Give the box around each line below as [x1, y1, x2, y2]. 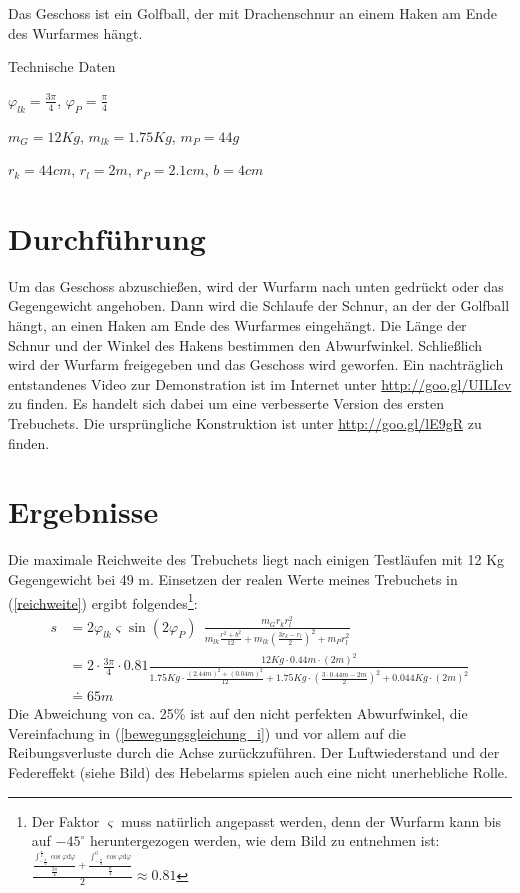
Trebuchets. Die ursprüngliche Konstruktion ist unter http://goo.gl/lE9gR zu [8, 413, 482, 434]
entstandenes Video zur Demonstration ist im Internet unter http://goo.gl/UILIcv [8, 373, 512, 394]
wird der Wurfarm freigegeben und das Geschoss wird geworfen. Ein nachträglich [8, 354, 504, 375]
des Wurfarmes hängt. [8, 22, 143, 43]
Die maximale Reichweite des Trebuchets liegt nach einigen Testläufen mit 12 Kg [8, 549, 505, 570]
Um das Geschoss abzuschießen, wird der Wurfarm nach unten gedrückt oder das [8, 275, 504, 296]
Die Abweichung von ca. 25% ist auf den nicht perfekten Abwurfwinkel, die [8, 703, 468, 724]
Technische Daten [8, 56, 116, 77]
